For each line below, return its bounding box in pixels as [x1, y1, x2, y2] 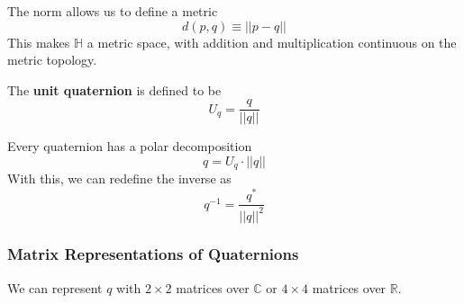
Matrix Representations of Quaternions [7, 243, 299, 265]
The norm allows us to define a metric [7, 2, 218, 20]
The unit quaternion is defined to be [7, 80, 222, 99]
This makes [7, 32, 70, 51]
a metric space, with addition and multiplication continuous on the [86, 32, 457, 51]
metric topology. [7, 50, 97, 69]
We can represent [7, 278, 103, 297]
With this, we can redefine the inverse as [7, 169, 232, 188]
